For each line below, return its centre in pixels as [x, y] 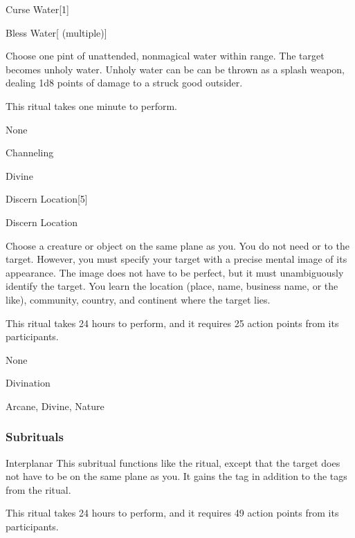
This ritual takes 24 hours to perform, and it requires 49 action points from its [172, 513]
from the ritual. [38, 489]
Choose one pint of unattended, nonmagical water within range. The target [165, 56]
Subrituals [35, 437]
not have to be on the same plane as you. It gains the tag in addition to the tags [176, 476]
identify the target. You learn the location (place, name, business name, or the [172, 286]
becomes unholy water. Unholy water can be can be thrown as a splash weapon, [175, 69]
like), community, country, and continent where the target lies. [138, 299]
